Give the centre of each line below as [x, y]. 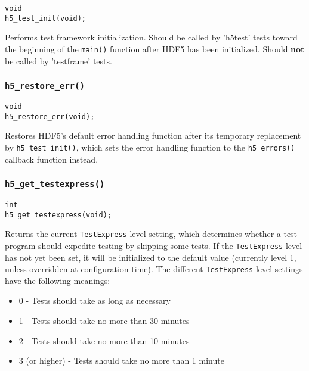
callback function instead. [52, 159]
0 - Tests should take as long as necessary [95, 300]
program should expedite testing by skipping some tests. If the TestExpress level [154, 245]
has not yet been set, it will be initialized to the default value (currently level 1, [151, 257]
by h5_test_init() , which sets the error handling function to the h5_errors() [150, 147]
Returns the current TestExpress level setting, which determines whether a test [151, 234]
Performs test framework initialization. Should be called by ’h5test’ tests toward [151, 37]
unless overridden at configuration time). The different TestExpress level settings [154, 269]
